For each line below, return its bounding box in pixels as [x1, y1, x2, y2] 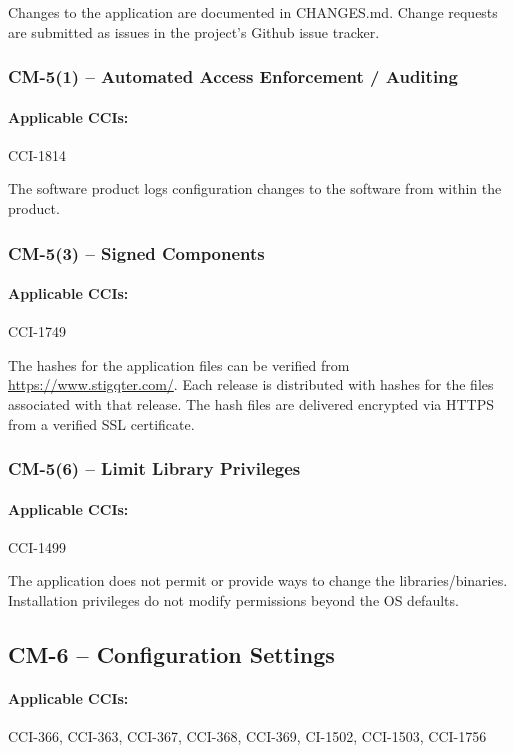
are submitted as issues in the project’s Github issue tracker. [8, 21, 380, 42]
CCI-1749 [8, 321, 66, 342]
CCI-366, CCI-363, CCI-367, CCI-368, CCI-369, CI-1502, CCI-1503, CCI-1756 [8, 726, 487, 747]
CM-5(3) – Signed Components [8, 240, 265, 265]
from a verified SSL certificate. [8, 413, 195, 434]
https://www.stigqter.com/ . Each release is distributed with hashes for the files [8, 374, 494, 395]
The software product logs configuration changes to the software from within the [8, 178, 502, 199]
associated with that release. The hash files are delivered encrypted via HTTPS [8, 394, 495, 415]
